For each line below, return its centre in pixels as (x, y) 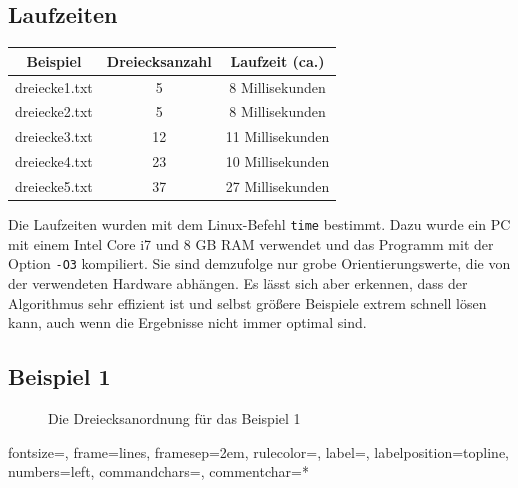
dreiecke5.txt (54, 185)
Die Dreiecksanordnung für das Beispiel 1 (174, 417)
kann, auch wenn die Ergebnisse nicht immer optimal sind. (187, 322)
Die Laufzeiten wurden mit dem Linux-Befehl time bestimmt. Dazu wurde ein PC (259, 224)
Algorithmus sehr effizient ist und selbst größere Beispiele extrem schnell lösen (247, 302)
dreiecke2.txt (54, 111)
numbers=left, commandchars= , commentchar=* (158, 471)
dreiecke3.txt (54, 136)
